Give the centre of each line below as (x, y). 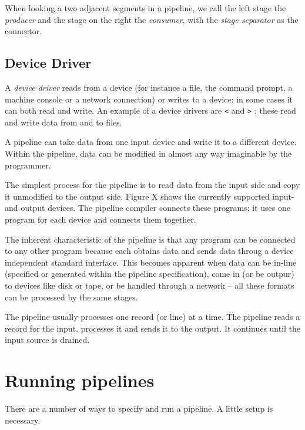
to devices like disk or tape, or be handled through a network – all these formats (150, 285)
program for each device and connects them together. (100, 219)
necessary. (23, 420)
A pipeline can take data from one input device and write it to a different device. (151, 142)
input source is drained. (47, 340)
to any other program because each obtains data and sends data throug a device (149, 251)
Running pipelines (80, 380)
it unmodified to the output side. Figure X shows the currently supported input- (150, 196)
